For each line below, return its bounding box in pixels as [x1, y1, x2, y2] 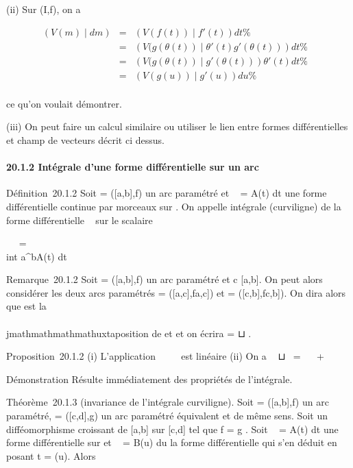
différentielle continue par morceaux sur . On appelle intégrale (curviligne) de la [6, 199, 341, 213]
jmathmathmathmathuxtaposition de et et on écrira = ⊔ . [6, 325, 252, 340]
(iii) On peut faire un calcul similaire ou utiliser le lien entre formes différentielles [6, 119, 348, 134]
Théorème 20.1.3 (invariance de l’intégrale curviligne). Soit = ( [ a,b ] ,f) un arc [6, 395, 329, 409]
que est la [6, 299, 47, 313]
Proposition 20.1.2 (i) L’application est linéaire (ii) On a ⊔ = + [6, 349, 324, 363]
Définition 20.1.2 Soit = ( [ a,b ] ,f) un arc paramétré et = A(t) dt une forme [6, 186, 327, 200]
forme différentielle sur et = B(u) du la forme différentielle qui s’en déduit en [6, 435, 337, 449]
